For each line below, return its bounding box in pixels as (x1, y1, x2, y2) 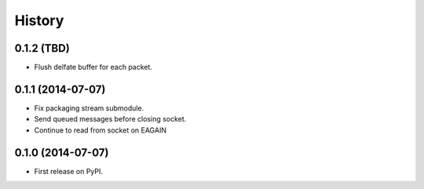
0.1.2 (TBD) (14, 42, 70, 55)
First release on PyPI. (34, 166, 104, 176)
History (14, 12, 64, 29)
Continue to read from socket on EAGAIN (34, 125, 166, 135)
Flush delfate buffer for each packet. (34, 63, 153, 72)
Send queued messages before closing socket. (34, 114, 187, 124)
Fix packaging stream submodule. (34, 103, 144, 113)
